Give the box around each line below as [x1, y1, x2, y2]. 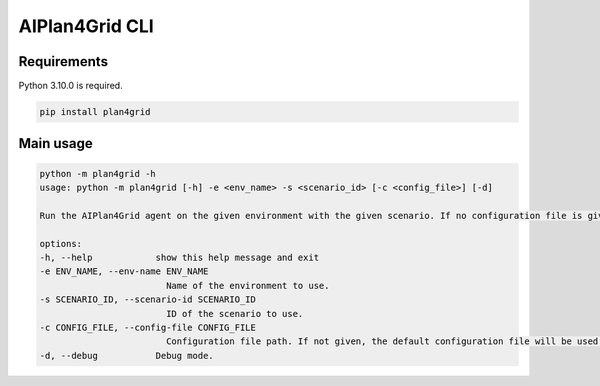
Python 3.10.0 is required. [18, 80, 124, 92]
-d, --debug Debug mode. [39, 350, 214, 361]
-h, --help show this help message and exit [39, 251, 320, 263]
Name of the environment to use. [165, 280, 330, 291]
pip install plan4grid [39, 106, 151, 118]
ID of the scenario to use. [165, 308, 304, 319]
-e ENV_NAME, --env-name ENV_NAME [39, 266, 209, 277]
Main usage [18, 135, 94, 152]
